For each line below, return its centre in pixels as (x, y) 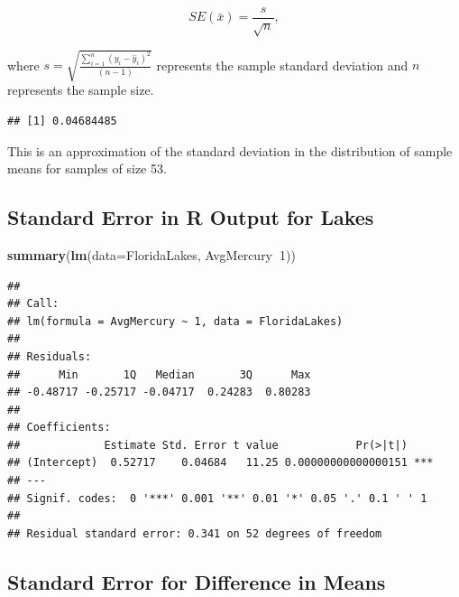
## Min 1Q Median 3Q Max (159, 374)
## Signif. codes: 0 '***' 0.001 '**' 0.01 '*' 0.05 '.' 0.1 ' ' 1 (217, 498)
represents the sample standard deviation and (282, 65)
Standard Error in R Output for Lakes (191, 217)
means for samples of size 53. (87, 168)
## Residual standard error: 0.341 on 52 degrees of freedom (195, 533)
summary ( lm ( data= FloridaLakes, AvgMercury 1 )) (151, 254)
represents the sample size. (81, 90)
